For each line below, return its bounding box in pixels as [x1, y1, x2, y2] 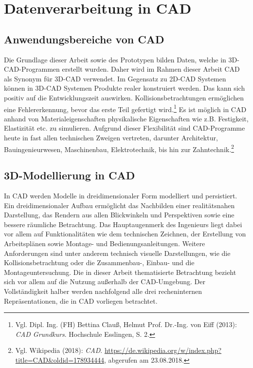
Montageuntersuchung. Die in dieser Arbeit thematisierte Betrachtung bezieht [4, 267, 236, 277]
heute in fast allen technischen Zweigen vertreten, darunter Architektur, [4, 132, 218, 142]
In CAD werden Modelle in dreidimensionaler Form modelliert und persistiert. [4, 191, 237, 201]
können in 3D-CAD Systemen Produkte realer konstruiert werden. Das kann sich [4, 83, 245, 93]
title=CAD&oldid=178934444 [15, 354, 105, 365]
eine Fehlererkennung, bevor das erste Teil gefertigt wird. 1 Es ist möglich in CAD [4, 102, 247, 114]
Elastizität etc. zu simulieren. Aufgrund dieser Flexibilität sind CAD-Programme [4, 123, 245, 133]
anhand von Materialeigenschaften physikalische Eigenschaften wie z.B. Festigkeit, [4, 113, 249, 123]
